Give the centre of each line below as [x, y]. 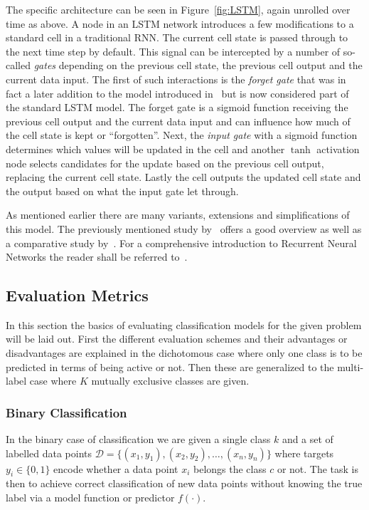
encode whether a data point [116, 468]
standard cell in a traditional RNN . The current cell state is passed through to [177, 37]
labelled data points [49, 453]
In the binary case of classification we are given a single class [138, 439]
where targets [304, 453]
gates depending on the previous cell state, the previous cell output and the [198, 65]
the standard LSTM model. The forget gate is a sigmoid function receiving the [177, 107]
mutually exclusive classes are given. [170, 381]
